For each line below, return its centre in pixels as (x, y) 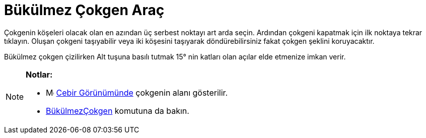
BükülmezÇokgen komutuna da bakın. (118, 111)
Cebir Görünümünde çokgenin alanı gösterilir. (142, 92)
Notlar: (39, 74)
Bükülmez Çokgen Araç (84, 10)
